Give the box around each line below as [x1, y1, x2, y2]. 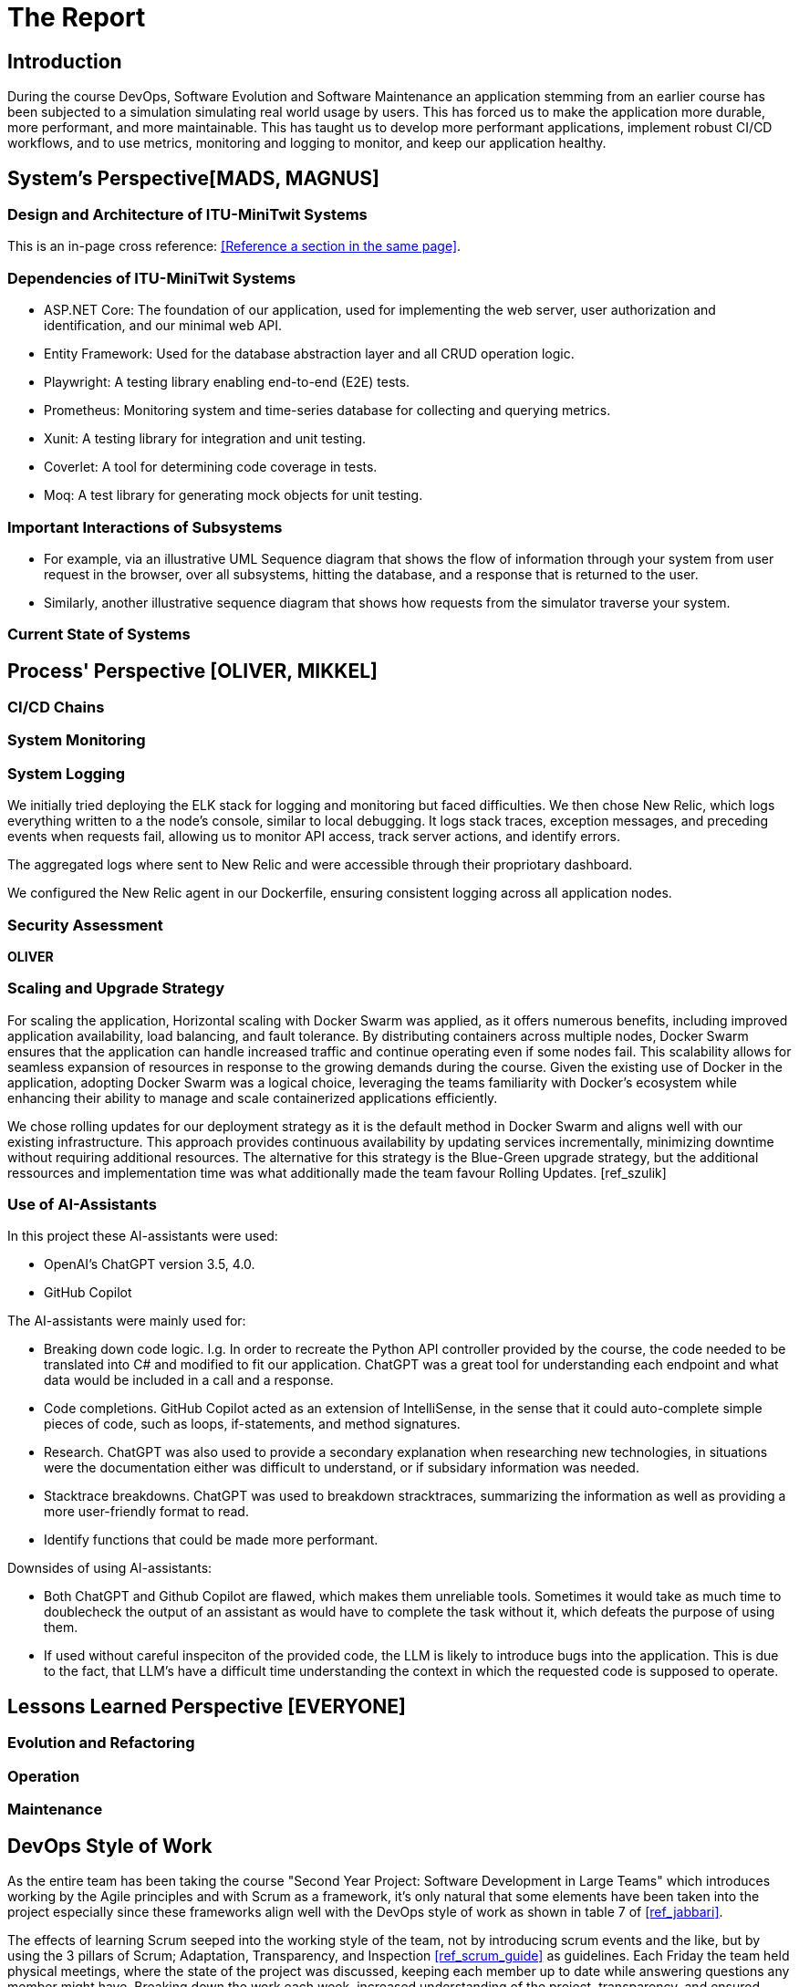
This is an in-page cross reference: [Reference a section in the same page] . [7, 238, 462, 255]
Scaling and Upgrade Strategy [7, 979, 225, 998]
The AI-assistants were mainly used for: [7, 1313, 246, 1329]
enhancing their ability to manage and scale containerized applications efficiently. [7, 1089, 498, 1106]
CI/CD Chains [7, 698, 105, 717]
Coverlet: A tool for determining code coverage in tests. [44, 459, 378, 475]
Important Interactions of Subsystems [7, 517, 283, 536]
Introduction [7, 49, 122, 73]
